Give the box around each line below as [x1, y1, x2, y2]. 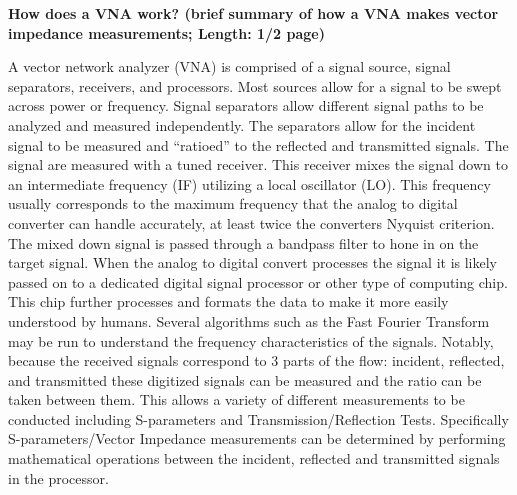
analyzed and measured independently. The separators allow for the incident [8, 114, 476, 135]
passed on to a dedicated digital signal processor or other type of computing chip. [8, 271, 508, 292]
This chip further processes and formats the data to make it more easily [8, 291, 449, 312]
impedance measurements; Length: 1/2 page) [8, 22, 325, 43]
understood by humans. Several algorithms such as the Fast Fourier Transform [8, 310, 490, 331]
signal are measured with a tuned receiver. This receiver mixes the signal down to [8, 154, 508, 175]
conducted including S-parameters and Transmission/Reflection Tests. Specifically [8, 408, 509, 429]
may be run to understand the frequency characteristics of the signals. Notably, [8, 330, 494, 351]
